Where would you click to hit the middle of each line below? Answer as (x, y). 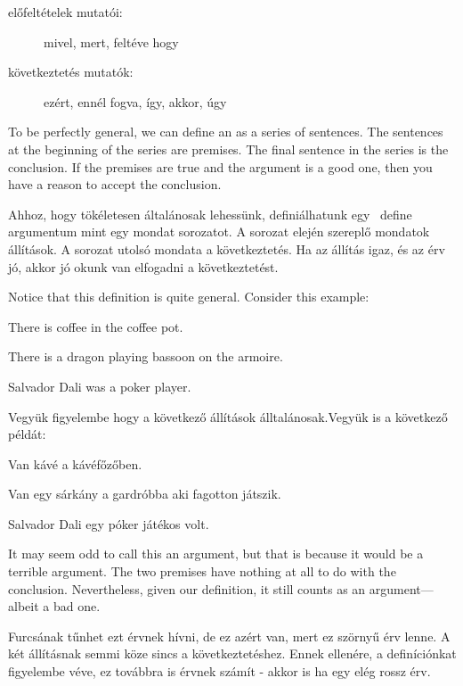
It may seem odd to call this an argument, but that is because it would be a (216, 554)
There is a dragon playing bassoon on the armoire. (146, 356)
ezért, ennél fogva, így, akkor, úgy (135, 101)
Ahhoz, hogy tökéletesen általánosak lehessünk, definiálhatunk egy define (210, 214)
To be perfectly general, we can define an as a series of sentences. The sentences (226, 132)
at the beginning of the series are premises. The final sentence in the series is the (228, 149)
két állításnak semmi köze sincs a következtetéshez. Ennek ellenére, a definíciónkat (232, 653)
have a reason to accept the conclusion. (115, 184)
